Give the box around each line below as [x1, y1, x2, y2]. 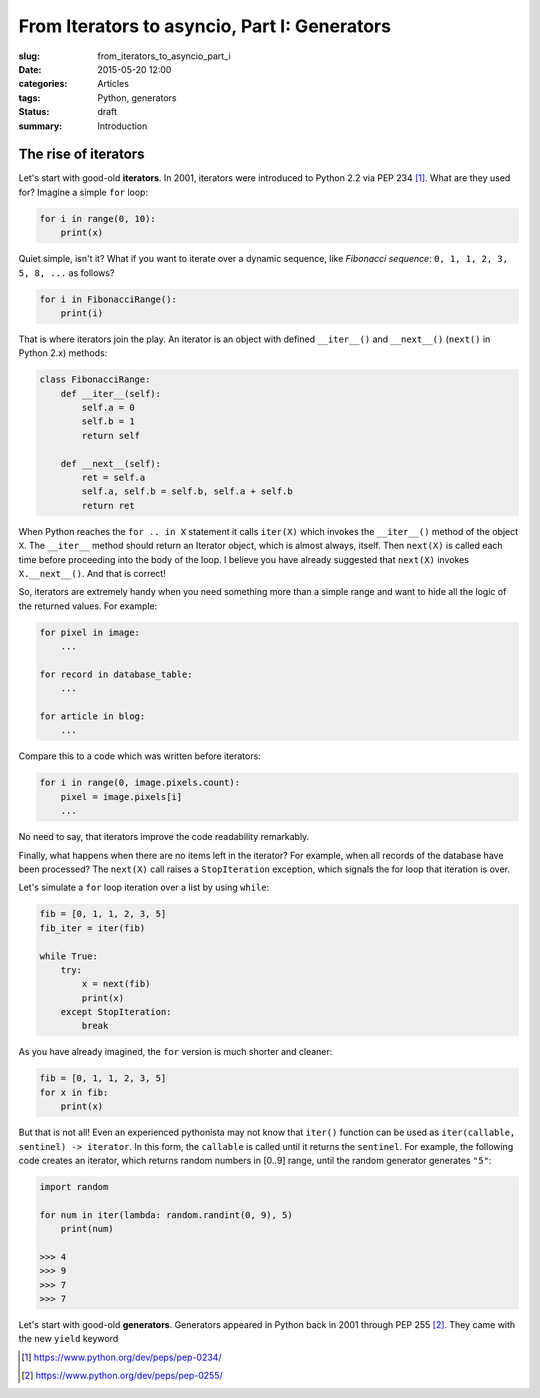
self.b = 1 [81, 416, 135, 427]
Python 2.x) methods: [18, 347, 108, 359]
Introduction [97, 120, 148, 132]
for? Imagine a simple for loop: [18, 186, 149, 198]
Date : [18, 63, 42, 75]
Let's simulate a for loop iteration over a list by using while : [18, 881, 270, 894]
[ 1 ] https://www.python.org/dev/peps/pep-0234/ [21, 1351, 222, 1363]
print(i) [60, 307, 104, 319]
